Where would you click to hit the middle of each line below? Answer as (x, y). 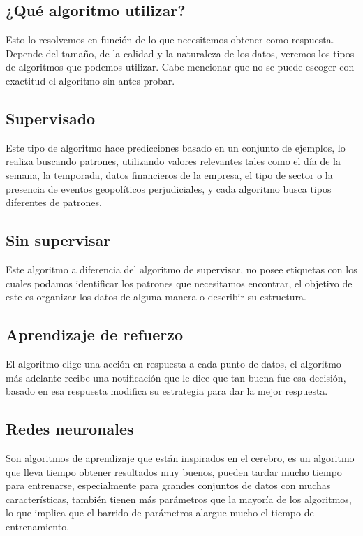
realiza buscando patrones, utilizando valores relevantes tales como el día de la (173, 161)
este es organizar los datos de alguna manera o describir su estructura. (156, 297)
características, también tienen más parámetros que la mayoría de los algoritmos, (179, 499)
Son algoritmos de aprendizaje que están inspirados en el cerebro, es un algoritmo (180, 457)
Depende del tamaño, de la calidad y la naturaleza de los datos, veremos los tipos (180, 53)
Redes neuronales (70, 429)
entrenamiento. (38, 526)
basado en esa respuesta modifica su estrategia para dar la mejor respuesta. (167, 391)
